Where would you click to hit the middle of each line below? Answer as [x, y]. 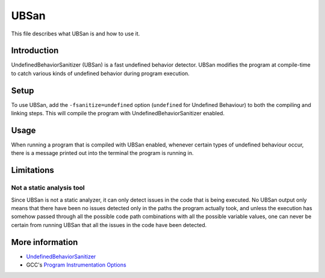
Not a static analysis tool [48, 188]
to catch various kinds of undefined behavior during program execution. [100, 73]
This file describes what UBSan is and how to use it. [76, 34]
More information [45, 242]
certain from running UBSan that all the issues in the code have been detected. [109, 225]
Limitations [32, 170]
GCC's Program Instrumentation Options [76, 265]
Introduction [35, 51]
